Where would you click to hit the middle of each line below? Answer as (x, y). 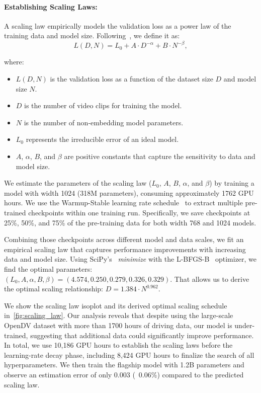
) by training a (232, 183)
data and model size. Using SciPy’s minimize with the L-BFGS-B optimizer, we (130, 259)
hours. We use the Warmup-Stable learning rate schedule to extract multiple (123, 203)
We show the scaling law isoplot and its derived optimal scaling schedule (116, 305)
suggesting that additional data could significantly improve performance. (142, 335)
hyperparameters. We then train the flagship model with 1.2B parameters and (124, 365)
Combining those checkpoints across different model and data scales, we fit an (124, 239)
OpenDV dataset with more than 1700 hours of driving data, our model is (118, 325)
